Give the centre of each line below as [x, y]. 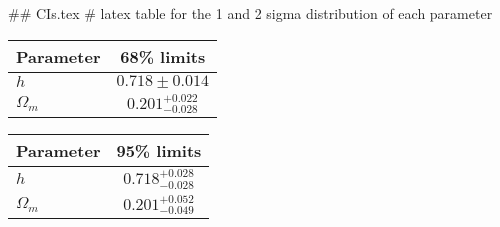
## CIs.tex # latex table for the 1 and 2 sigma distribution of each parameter [250, 13]
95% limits [159, 151]
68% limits [163, 56]
